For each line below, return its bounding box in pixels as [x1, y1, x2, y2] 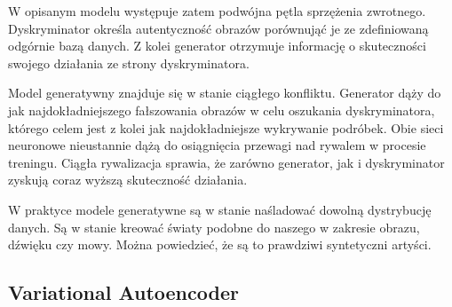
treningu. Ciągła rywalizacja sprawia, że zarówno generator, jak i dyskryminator [8, 153, 445, 171]
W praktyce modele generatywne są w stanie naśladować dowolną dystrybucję [8, 200, 432, 218]
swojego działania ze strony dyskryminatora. [8, 53, 250, 72]
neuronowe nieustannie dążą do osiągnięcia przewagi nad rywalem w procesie [8, 136, 426, 154]
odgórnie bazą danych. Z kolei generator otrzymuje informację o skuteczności [8, 36, 426, 55]
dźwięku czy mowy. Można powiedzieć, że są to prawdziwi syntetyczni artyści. [8, 235, 432, 254]
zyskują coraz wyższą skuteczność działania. [8, 170, 248, 189]
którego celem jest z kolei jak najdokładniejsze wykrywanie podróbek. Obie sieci [8, 118, 444, 137]
